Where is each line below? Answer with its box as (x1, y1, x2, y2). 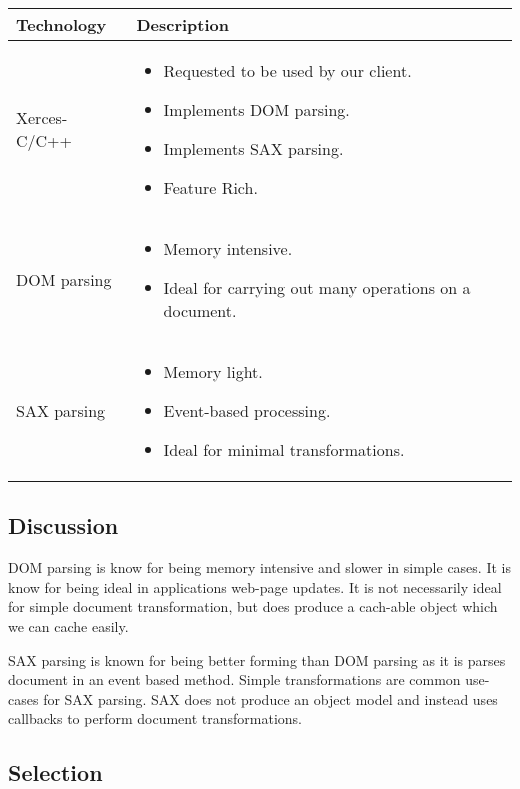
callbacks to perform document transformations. (8, 708, 303, 729)
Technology (16, 13, 107, 36)
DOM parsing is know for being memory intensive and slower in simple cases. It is (8, 557, 511, 578)
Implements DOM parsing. (163, 98, 350, 121)
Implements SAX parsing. (163, 137, 344, 160)
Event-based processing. (163, 399, 331, 422)
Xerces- (16, 106, 68, 129)
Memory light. (163, 360, 263, 383)
